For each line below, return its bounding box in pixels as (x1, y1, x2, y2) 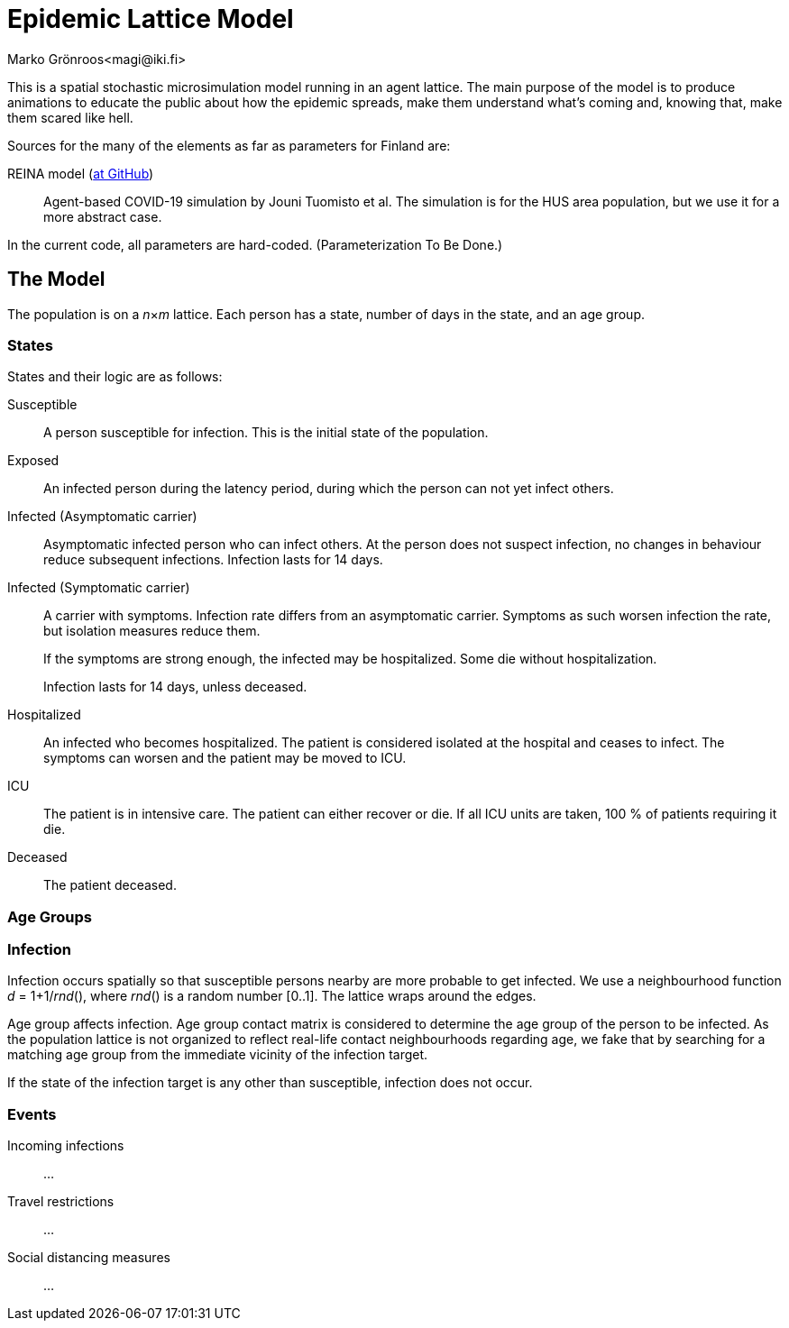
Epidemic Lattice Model (7, 4, 294, 34)
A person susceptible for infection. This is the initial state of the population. (43, 425, 489, 441)
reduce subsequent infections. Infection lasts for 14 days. (43, 552, 383, 568)
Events (7, 1104, 57, 1123)
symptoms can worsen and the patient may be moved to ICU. (43, 750, 407, 766)
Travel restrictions (7, 1194, 115, 1210)
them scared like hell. (7, 109, 133, 125)
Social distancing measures (7, 1250, 170, 1266)
